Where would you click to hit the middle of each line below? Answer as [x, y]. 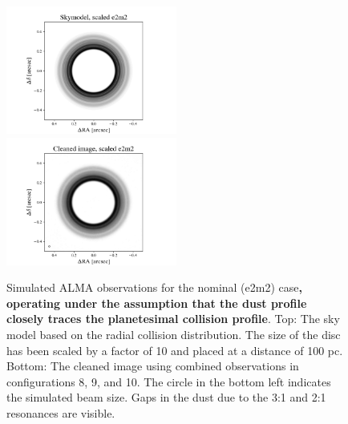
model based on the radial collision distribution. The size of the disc [174, 334]
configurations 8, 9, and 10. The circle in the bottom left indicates [169, 381]
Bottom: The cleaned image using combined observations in [153, 366]
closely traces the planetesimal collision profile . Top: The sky [173, 319]
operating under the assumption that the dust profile [157, 303]
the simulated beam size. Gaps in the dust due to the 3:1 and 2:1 [166, 397]
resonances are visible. [61, 412]
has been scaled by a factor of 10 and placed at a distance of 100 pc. [175, 350]
